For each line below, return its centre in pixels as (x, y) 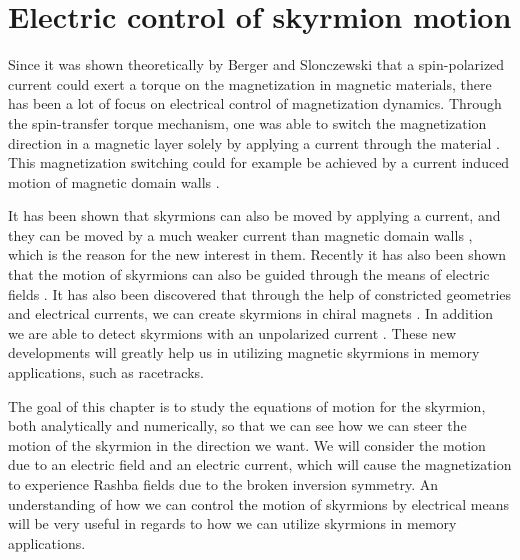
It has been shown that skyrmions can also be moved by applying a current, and (254, 215)
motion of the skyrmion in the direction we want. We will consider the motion (247, 444)
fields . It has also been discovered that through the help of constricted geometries (260, 293)
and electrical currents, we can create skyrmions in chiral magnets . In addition (251, 313)
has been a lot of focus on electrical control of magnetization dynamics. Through (255, 103)
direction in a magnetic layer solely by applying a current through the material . (254, 142)
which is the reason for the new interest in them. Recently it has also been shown (257, 254)
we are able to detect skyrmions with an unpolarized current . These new (232, 332)
